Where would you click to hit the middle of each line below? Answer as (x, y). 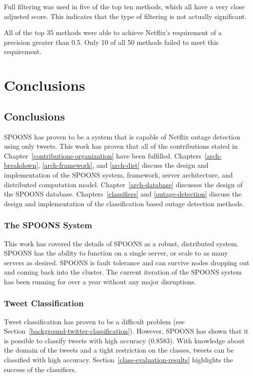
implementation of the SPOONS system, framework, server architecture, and (118, 174)
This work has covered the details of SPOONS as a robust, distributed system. (121, 243)
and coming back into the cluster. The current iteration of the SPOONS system (123, 272)
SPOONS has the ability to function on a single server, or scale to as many (116, 253)
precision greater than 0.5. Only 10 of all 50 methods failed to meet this (111, 42)
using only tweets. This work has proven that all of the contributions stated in (121, 146)
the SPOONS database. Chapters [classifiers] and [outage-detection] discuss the (123, 194)
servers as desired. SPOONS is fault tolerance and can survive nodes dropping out (127, 262)
